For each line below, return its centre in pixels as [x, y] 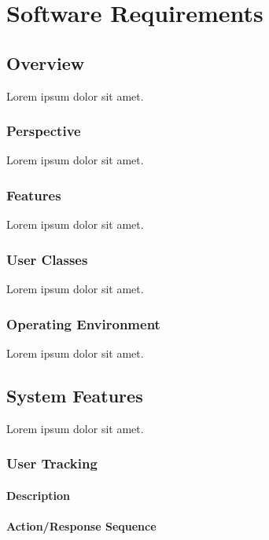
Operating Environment [83, 323]
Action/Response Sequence [81, 525]
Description [39, 495]
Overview [46, 62]
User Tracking [52, 463]
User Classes [47, 259]
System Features [75, 395]
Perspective [44, 131]
